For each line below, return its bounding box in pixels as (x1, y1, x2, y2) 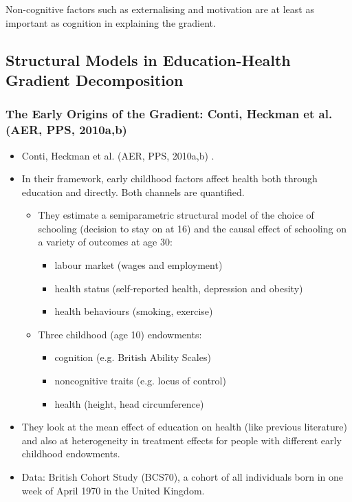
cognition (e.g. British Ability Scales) (54, 350, 211, 364)
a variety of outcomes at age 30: (38, 234, 173, 249)
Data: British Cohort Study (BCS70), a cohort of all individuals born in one (21, 470, 344, 483)
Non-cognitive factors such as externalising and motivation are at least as (5, 2, 314, 16)
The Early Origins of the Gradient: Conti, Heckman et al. (5, 105, 333, 122)
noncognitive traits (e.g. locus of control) (54, 373, 226, 388)
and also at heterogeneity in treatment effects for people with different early (21, 433, 342, 447)
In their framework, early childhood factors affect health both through (21, 171, 318, 186)
